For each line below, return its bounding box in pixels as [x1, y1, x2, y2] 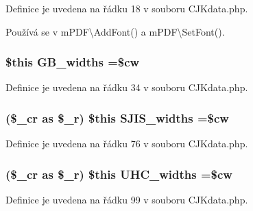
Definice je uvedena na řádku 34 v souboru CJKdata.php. [5, 80, 248, 95]
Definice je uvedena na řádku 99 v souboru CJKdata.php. [5, 193, 248, 207]
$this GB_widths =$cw [5, 53, 140, 71]
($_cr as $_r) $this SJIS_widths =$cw [5, 109, 229, 126]
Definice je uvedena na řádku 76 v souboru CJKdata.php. [5, 136, 248, 151]
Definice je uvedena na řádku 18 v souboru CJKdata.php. [5, 1, 248, 15]
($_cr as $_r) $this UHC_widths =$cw [5, 165, 232, 182]
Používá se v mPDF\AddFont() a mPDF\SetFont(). [5, 24, 225, 38]
